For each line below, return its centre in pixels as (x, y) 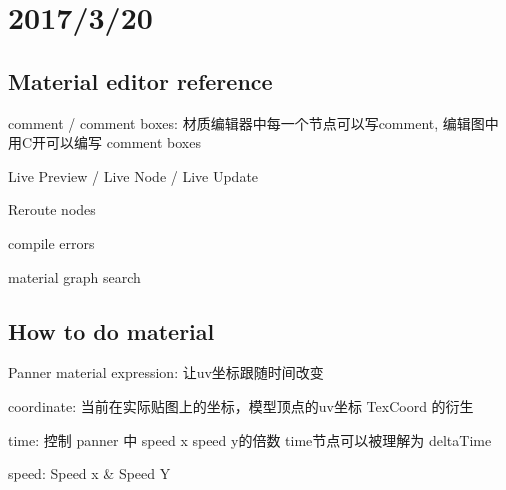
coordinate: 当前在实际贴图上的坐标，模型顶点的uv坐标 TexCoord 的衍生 (241, 405)
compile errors (51, 242)
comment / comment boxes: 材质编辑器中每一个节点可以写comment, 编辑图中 (253, 122)
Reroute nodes (52, 209)
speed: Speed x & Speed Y (89, 473)
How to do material (111, 330)
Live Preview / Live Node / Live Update (133, 175)
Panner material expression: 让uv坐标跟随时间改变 (166, 372)
